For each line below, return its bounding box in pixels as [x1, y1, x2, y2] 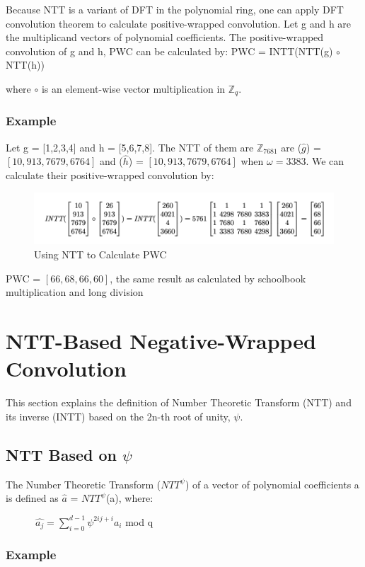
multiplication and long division [6, 285, 144, 299]
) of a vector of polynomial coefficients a [185, 476, 359, 491]
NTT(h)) [6, 57, 45, 72]
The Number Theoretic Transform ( [6, 476, 161, 491]
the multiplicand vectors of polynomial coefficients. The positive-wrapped [6, 30, 324, 45]
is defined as [6, 491, 59, 505]
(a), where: [105, 491, 153, 505]
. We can [306, 154, 344, 168]
